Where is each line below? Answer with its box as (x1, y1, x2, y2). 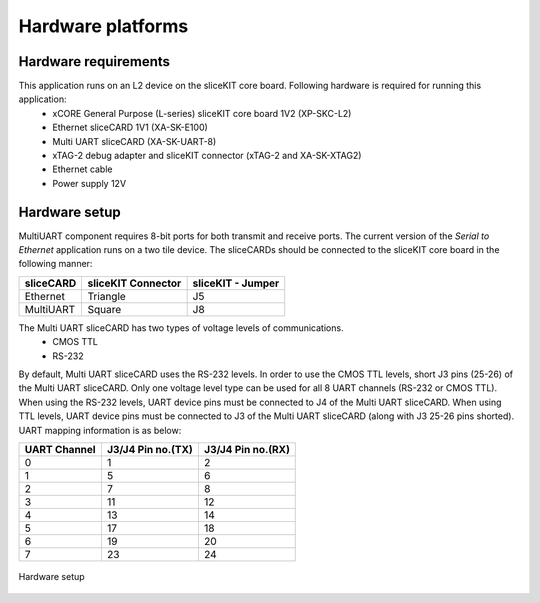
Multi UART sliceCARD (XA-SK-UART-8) (52, 135, 217, 147)
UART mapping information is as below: (18, 424, 182, 436)
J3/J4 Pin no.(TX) (106, 443, 194, 456)
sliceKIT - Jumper (192, 276, 280, 290)
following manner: (18, 258, 93, 270)
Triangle (87, 289, 127, 303)
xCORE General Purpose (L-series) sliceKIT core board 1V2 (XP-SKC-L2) (52, 107, 352, 119)
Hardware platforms (18, 15, 189, 37)
